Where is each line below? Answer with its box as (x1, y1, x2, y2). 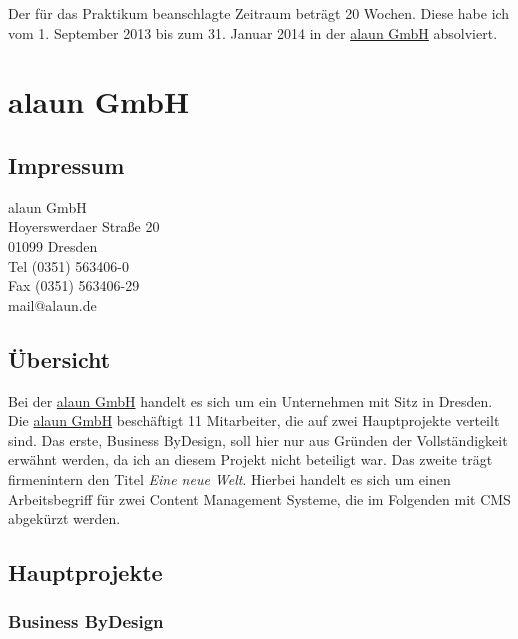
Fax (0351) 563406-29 (8, 275, 140, 296)
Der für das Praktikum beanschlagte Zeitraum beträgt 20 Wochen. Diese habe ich (8, 3, 510, 23)
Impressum (8, 149, 125, 180)
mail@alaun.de (8, 294, 97, 315)
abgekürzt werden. (8, 508, 121, 529)
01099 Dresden (8, 235, 98, 256)
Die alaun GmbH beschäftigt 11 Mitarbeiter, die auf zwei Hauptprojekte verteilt (8, 410, 500, 431)
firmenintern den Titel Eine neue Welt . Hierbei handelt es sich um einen (8, 468, 451, 489)
